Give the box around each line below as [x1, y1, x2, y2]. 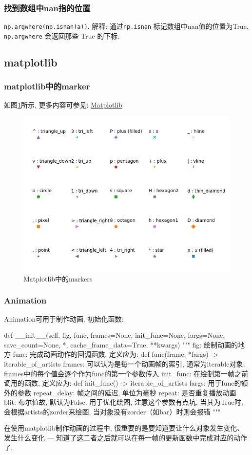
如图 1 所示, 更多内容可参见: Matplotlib [4, 99, 123, 109]
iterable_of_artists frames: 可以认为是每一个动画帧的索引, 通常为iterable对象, [4, 358, 245, 368]
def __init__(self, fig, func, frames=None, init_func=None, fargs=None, [4, 330, 225, 340]
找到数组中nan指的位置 [4, 1, 91, 14]
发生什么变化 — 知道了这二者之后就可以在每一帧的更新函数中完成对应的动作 [4, 433, 248, 443]
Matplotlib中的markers [23, 273, 93, 283]
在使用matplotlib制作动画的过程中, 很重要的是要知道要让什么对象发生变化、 [4, 423, 244, 433]
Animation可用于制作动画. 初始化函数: [4, 313, 124, 324]
